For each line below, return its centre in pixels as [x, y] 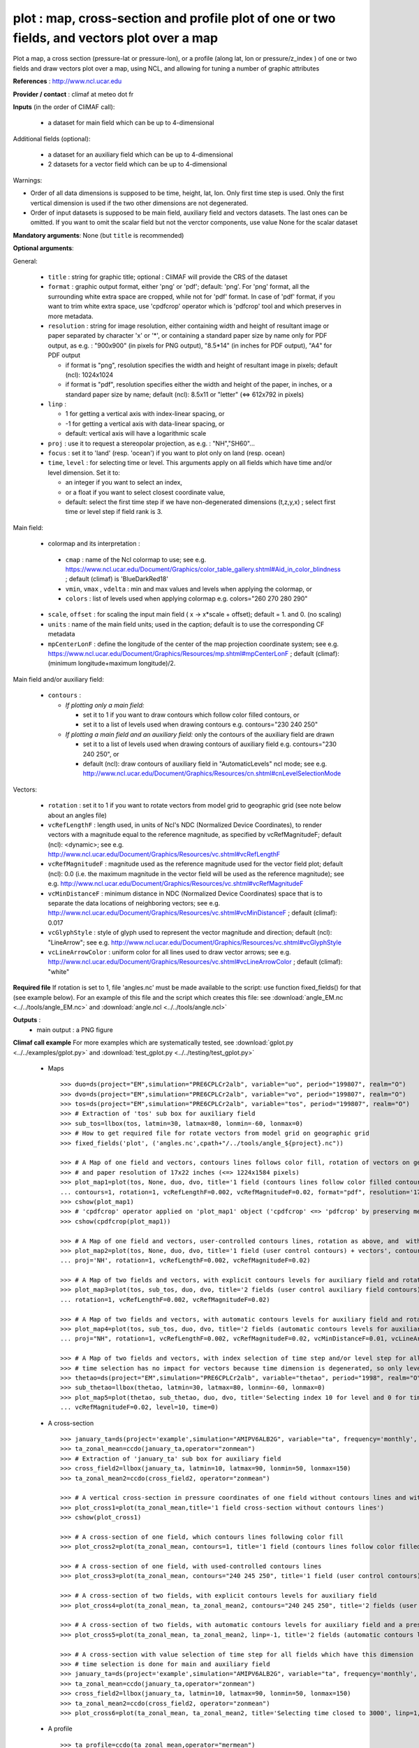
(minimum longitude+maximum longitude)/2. [112, 664]
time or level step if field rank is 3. [114, 512]
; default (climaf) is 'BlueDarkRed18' [117, 579]
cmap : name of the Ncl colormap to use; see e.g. [136, 559]
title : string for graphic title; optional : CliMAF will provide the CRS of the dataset [168, 277]
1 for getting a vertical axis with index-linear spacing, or [145, 414]
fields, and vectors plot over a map [116, 38]
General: [25, 261]
